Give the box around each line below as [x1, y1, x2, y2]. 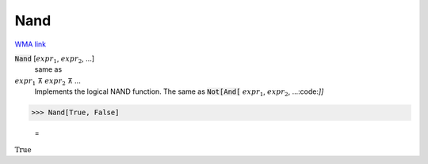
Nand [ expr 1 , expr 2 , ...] [14, 54, 95, 65]
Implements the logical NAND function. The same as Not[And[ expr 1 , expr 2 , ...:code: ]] [34, 87, 324, 98]
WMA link [14, 39, 47, 49]
